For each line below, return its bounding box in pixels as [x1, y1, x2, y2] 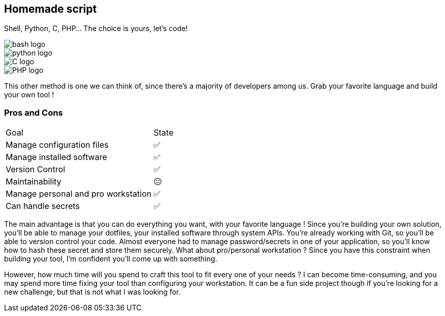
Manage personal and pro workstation [6, 189, 152, 199]
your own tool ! [4, 90, 54, 99]
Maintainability [6, 176, 62, 187]
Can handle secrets [6, 201, 80, 212]
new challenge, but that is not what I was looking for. [4, 287, 181, 297]
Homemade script [4, 3, 97, 15]
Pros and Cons [4, 107, 63, 118]
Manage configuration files [6, 140, 109, 150]
